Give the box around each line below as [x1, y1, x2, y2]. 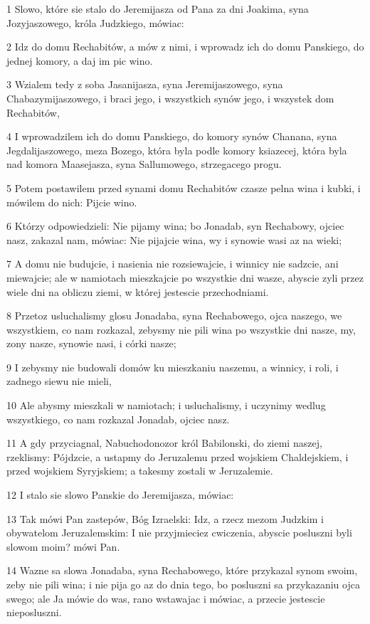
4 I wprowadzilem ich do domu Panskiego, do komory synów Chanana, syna [6, 129, 337, 144]
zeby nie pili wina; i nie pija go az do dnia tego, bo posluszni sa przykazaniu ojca [6, 577, 360, 591]
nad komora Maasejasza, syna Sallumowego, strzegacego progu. [6, 157, 282, 171]
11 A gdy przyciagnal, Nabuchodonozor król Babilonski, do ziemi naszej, [6, 435, 322, 450]
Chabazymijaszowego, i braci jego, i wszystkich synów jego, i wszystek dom [6, 90, 334, 105]
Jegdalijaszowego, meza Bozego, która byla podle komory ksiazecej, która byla [6, 142, 347, 157]
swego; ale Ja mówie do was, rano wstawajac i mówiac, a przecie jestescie [6, 591, 325, 606]
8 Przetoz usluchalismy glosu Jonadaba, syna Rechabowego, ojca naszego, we [6, 308, 342, 323]
